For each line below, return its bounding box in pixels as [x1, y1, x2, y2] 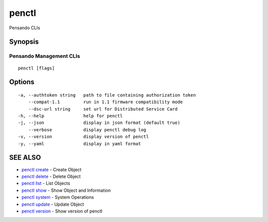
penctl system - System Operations [21, 194, 94, 200]
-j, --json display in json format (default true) [18, 120, 181, 126]
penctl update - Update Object [21, 201, 84, 207]
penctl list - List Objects [21, 180, 70, 186]
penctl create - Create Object [21, 166, 82, 172]
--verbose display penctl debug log [28, 127, 146, 132]
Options [9, 78, 35, 86]
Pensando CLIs [9, 25, 41, 31]
